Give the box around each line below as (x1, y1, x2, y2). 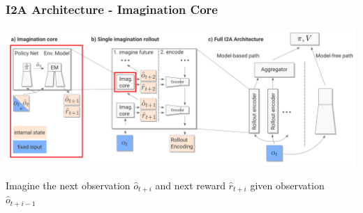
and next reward (155, 177, 225, 192)
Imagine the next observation (6, 177, 131, 192)
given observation (250, 177, 325, 192)
